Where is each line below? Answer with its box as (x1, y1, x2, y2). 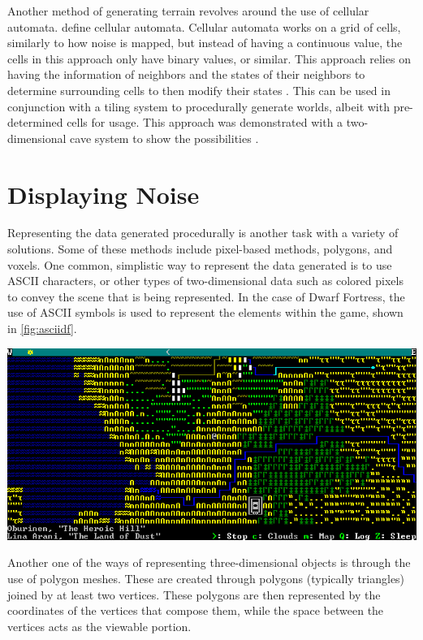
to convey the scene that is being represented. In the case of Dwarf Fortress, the (7, 288, 405, 305)
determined (7, 114, 63, 131)
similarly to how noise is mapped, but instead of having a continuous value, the (7, 34, 403, 51)
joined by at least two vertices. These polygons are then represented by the (7, 586, 381, 603)
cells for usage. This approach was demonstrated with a (67, 114, 343, 131)
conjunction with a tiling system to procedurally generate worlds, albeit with (7, 97, 390, 115)
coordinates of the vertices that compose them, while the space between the (7, 602, 384, 619)
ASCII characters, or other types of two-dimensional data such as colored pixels (7, 272, 404, 289)
